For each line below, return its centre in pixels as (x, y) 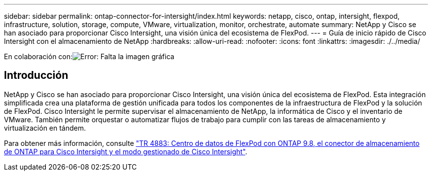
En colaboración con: (38, 56)
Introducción (36, 75)
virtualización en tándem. (45, 128)
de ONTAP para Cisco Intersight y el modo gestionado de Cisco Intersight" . (126, 151)
